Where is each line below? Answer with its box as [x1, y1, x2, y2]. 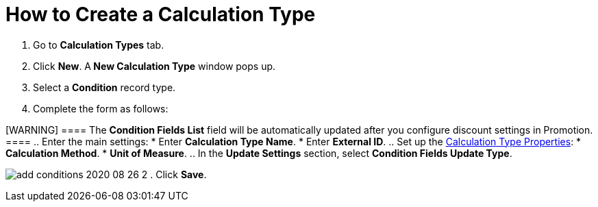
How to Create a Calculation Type [5, 3, 316, 26]
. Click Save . [150, 168, 207, 180]
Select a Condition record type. [33, 81, 176, 93]
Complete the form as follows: [33, 102, 169, 114]
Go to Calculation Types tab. [33, 38, 164, 51]
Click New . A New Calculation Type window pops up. [33, 60, 276, 72]
